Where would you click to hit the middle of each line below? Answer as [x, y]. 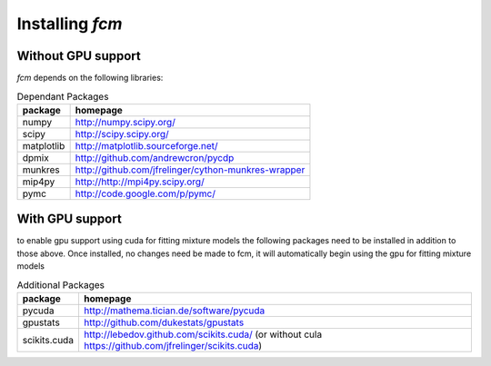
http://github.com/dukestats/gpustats [164, 322]
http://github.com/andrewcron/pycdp [155, 157]
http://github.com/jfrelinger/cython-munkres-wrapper [190, 170]
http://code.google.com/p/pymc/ [145, 193]
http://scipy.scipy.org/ [122, 134]
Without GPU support [79, 56]
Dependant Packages [63, 96]
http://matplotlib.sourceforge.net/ [146, 145]
